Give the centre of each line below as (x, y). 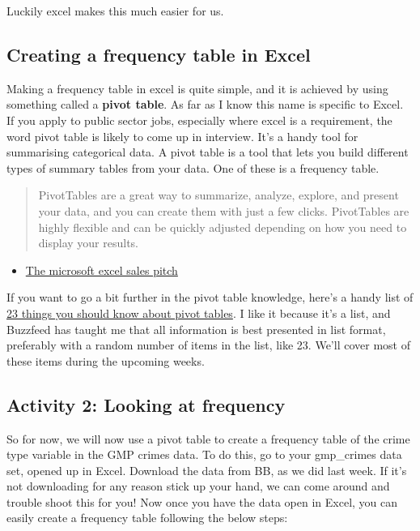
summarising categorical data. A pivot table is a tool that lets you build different (208, 152)
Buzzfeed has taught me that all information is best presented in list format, (196, 329)
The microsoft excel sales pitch (102, 270)
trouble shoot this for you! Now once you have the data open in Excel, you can (202, 501)
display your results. (89, 243)
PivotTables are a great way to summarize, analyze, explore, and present (218, 195)
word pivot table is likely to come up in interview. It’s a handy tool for (182, 136)
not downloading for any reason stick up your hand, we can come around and (198, 486)
